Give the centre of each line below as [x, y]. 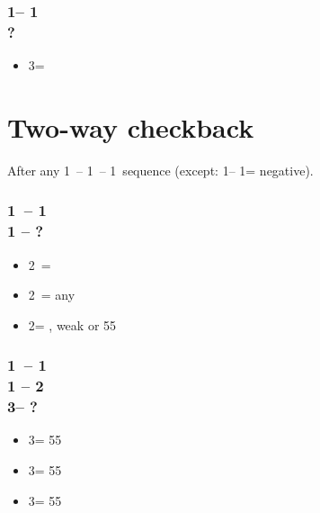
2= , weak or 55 [72, 324]
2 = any [52, 295]
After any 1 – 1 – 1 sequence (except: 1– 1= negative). [160, 170]
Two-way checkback [131, 126]
